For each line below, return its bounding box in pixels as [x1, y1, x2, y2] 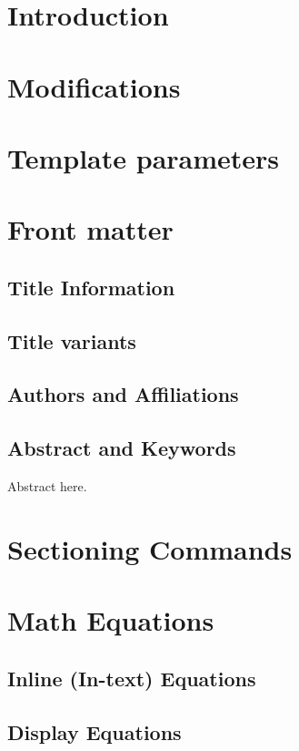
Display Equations [7, 717, 182, 746]
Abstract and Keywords [7, 434, 236, 462]
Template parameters [7, 139, 280, 176]
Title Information [7, 273, 175, 301]
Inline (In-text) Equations [7, 664, 256, 692]
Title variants [7, 326, 136, 355]
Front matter [7, 211, 174, 248]
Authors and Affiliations [7, 380, 239, 408]
